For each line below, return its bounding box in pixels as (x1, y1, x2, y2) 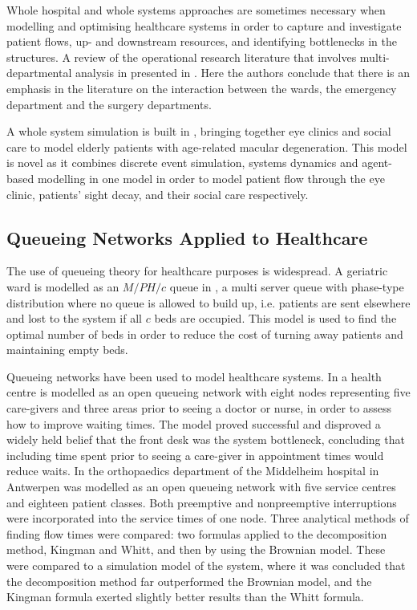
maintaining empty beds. (6, 341, 128, 358)
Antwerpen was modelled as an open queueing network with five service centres (6, 478, 396, 495)
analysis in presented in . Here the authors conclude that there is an (75, 64, 411, 81)
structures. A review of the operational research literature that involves (6, 48, 357, 65)
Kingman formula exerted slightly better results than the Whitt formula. (6, 588, 364, 605)
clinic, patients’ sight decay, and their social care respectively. (6, 185, 309, 202)
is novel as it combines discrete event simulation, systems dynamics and (6, 154, 358, 171)
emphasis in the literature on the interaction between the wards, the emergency (6, 79, 397, 96)
